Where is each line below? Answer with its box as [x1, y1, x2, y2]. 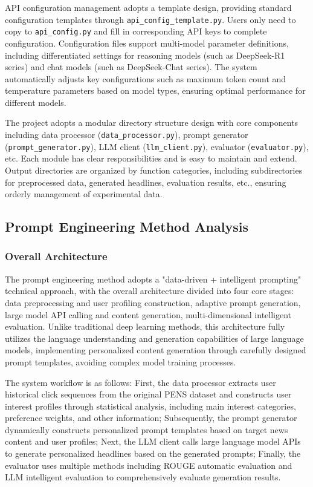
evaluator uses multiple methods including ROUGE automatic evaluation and [5, 459, 292, 471]
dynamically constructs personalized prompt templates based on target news [5, 423, 288, 436]
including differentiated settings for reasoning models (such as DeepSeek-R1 [5, 48, 285, 61]
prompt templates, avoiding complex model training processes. [5, 355, 236, 368]
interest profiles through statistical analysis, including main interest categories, [5, 399, 296, 412]
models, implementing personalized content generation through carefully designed [5, 344, 306, 356]
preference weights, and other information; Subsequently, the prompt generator [5, 411, 297, 424]
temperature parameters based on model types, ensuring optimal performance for [5, 84, 306, 97]
